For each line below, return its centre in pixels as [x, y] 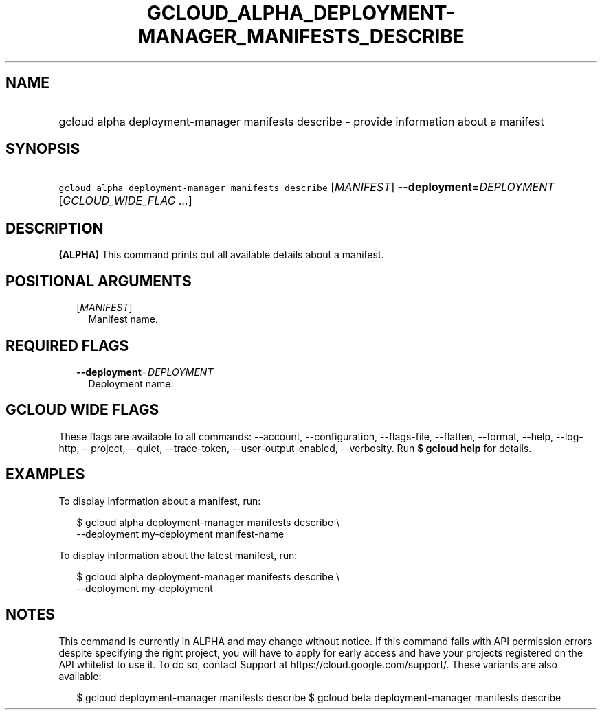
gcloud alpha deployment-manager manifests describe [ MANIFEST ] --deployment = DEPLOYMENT [306, 187]
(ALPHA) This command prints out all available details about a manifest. [221, 255]
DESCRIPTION [55, 228]
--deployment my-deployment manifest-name [180, 534]
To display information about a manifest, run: [160, 501]
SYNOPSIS [43, 149]
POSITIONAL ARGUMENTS [99, 281]
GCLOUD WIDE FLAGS [82, 410]
